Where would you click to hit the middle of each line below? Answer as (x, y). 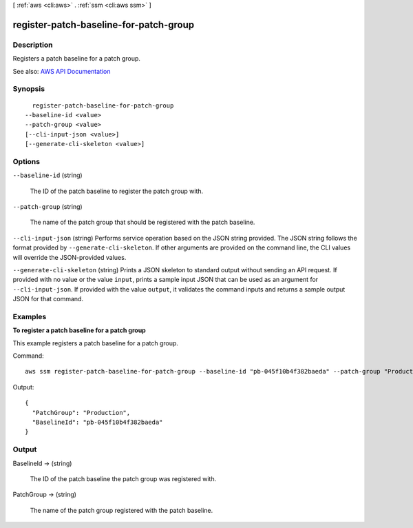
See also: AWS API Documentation (62, 71)
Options (27, 161)
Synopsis (29, 89)
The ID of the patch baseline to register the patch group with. (117, 191)
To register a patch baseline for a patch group (79, 330)
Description (33, 45)
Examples (30, 316)
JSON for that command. (48, 299)
